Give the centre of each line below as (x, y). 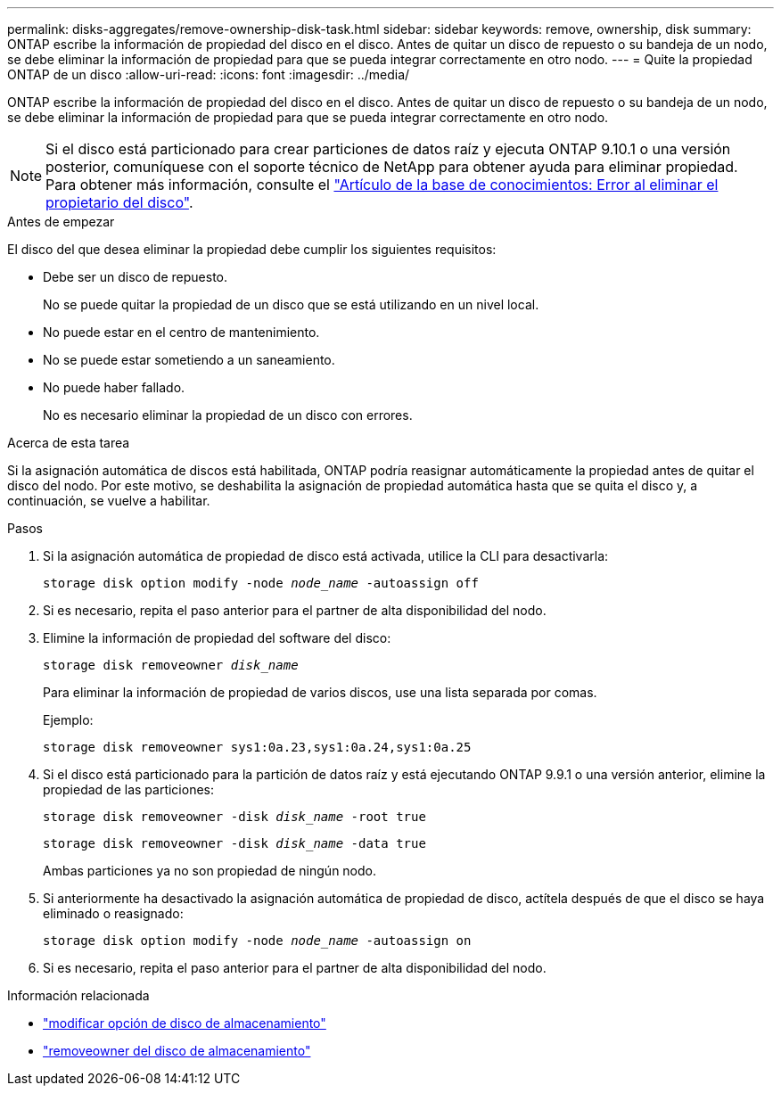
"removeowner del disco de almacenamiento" (177, 1051)
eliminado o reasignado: (113, 913)
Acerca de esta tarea (69, 443)
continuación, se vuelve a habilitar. (109, 501)
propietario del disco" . (119, 202)
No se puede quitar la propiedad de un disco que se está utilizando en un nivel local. (291, 304)
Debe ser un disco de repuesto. (136, 277)
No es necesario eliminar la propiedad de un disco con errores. (228, 415)
